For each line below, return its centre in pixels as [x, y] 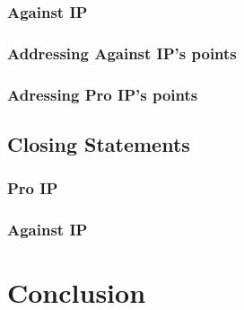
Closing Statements [99, 143]
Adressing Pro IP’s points [103, 94]
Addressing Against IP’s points [122, 53]
